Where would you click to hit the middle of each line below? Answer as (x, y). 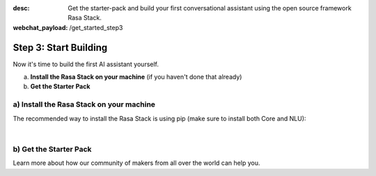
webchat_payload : (40, 27)
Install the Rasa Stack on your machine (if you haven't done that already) (136, 77)
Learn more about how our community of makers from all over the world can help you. (136, 163)
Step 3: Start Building (60, 48)
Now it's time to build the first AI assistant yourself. (86, 64)
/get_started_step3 (96, 27)
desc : (21, 8)
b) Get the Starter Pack (52, 149)
